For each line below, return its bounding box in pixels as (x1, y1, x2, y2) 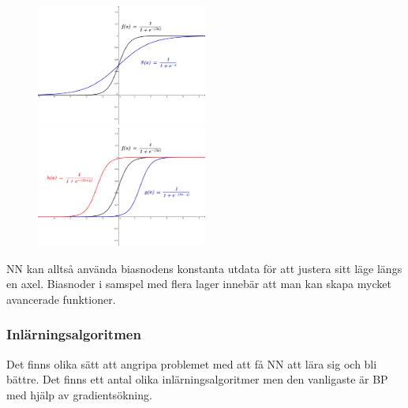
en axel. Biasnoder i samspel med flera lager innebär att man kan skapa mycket (6, 275, 391, 292)
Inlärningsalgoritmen (6, 324, 141, 344)
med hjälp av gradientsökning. (6, 386, 152, 402)
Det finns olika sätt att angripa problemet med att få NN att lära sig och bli (6, 355, 377, 372)
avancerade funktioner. (6, 290, 116, 307)
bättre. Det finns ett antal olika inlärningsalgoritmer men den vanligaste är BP (6, 371, 388, 387)
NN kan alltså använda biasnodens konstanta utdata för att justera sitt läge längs (6, 260, 402, 276)
